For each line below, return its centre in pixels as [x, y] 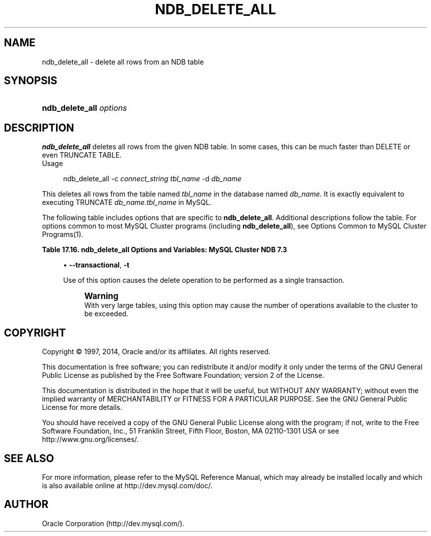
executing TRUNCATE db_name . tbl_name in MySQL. [127, 202]
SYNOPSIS [31, 81]
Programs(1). [63, 234]
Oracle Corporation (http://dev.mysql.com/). [113, 523]
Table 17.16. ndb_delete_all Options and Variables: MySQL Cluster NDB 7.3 [165, 250]
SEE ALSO [29, 458]
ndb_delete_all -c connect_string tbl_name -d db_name [152, 179]
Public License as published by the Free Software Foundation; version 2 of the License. [183, 375]
